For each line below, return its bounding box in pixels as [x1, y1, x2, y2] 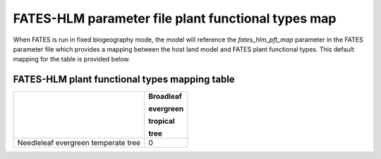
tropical [148, 117, 176, 126]
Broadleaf [148, 92, 183, 102]
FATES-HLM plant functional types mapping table [13, 73, 236, 86]
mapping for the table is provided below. [13, 55, 131, 64]
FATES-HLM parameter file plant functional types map [13, 11, 337, 26]
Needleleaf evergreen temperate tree [17, 138, 141, 148]
